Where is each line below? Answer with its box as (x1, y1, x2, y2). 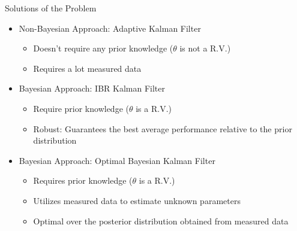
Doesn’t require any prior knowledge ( (33, 42, 173, 54)
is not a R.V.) (179, 42, 231, 54)
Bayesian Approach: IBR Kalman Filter (19, 82, 166, 95)
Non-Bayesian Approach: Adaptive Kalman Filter (19, 22, 201, 34)
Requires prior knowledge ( (33, 174, 133, 187)
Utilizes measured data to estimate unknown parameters (33, 194, 241, 206)
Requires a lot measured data (33, 62, 142, 74)
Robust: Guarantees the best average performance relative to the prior (33, 122, 292, 135)
